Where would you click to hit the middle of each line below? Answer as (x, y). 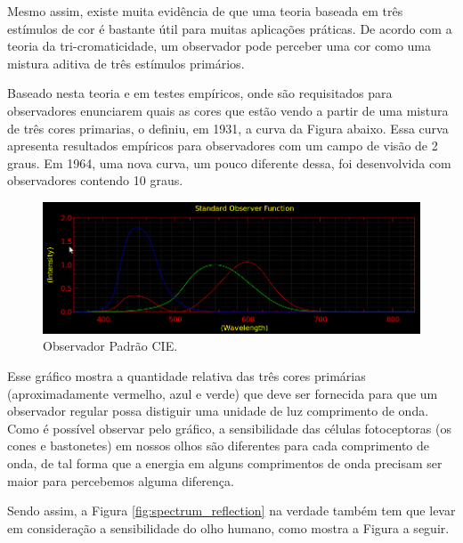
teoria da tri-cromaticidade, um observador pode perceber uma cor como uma (219, 46)
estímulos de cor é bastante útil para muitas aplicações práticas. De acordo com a (230, 28)
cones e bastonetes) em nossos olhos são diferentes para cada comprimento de (218, 446)
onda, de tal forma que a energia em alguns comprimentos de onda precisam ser (225, 462)
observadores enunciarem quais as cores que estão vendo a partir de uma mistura (228, 110)
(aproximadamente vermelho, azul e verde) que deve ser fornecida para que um (223, 393)
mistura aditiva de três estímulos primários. (126, 63)
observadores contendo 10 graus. (95, 180)
